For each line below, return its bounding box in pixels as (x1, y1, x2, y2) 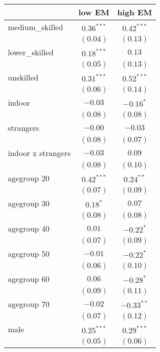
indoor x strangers (8, 147, 71, 158)
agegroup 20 (8, 172, 50, 184)
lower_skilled (8, 46, 54, 58)
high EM (117, 6, 152, 18)
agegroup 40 (8, 223, 50, 234)
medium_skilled (8, 21, 64, 33)
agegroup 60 (8, 273, 50, 284)
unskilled (8, 72, 38, 83)
